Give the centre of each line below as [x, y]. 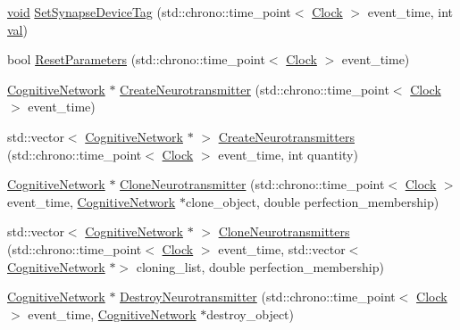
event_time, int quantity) [288, 154]
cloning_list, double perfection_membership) [260, 266]
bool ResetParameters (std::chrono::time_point [136, 59]
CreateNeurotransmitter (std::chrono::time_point [255, 89]
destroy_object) [250, 313]
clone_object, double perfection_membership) [312, 201]
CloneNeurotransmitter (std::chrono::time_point [252, 184]
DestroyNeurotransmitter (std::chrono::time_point [258, 297]
